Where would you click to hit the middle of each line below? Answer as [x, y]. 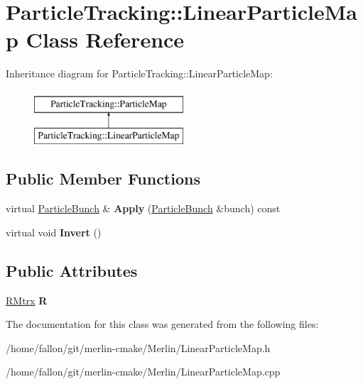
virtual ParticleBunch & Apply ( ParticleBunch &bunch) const [143, 208]
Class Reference [105, 39]
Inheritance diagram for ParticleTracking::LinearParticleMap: [139, 73]
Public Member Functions [103, 179]
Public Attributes [72, 270]
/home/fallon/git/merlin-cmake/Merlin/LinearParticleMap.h [138, 347]
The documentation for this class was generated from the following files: [162, 324]
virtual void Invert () [54, 232]
